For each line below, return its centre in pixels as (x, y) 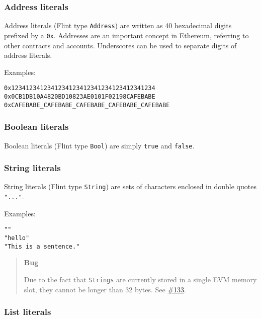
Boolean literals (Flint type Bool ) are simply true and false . (99, 145)
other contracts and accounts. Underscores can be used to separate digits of (120, 45)
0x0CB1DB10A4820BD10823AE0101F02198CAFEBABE (80, 96)
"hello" (17, 238)
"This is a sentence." (42, 246)
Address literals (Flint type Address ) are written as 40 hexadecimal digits (118, 25)
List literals (28, 312)
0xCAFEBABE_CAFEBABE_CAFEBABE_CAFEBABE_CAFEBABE (87, 105)
